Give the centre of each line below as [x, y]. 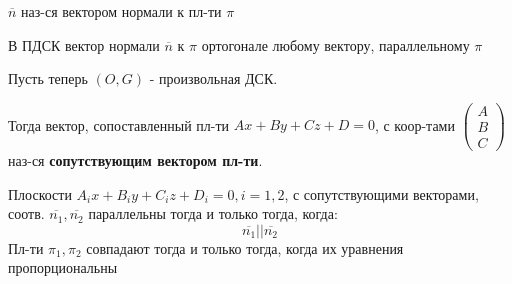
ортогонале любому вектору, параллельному [335, 44]
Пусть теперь [48, 78]
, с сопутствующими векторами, [381, 193]
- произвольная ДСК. [213, 78]
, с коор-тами [414, 124]
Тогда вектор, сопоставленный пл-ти [119, 124]
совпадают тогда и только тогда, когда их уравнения [245, 247]
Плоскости [40, 193]
